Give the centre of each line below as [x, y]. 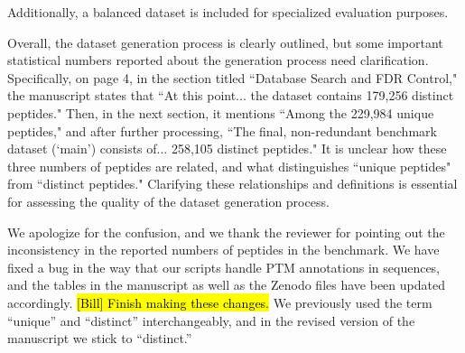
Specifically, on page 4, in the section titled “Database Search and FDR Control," [232, 77]
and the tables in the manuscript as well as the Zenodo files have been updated [226, 285]
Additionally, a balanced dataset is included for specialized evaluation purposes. [228, 12]
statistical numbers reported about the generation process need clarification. [218, 60]
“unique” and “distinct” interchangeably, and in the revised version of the [211, 320]
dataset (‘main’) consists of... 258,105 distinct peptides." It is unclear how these [227, 149]
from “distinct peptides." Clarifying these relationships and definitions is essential [232, 184]
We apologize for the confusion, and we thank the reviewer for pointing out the [226, 232]
